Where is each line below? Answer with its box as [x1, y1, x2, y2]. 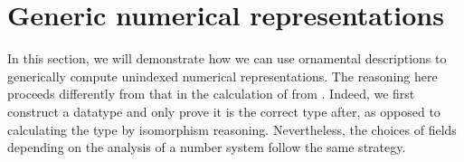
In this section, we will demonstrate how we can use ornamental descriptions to [7, 49, 447, 68]
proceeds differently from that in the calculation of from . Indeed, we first [7, 84, 415, 103]
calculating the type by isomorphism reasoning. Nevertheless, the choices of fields [7, 119, 457, 138]
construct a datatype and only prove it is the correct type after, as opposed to [7, 101, 440, 120]
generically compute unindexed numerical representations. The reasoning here [7, 66, 438, 85]
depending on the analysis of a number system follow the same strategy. [7, 138, 406, 157]
